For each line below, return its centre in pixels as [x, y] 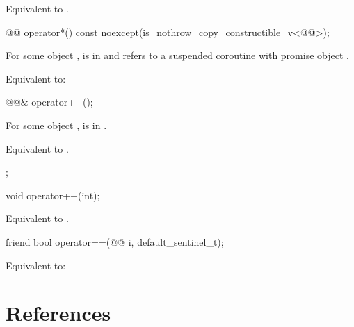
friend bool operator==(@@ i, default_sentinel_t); [115, 241]
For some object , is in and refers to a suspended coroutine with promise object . [177, 55]
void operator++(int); [53, 195]
